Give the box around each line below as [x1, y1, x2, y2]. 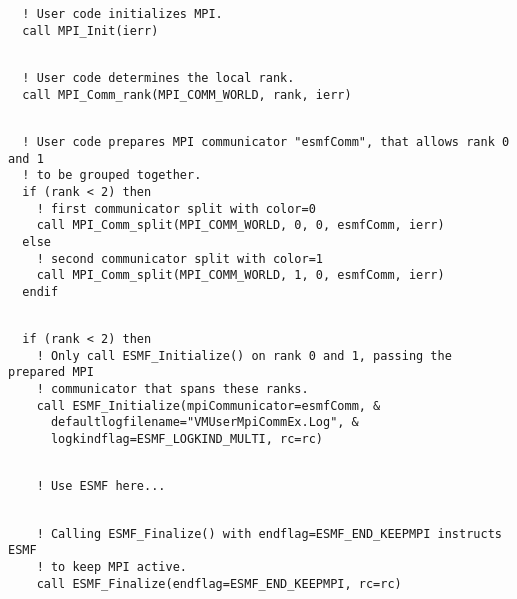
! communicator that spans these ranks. [36, 382, 309, 397]
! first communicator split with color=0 [36, 201, 316, 216]
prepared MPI [8, 365, 94, 380]
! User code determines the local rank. [22, 70, 295, 85]
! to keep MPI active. [36, 560, 187, 575]
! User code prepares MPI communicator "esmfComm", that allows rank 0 [22, 134, 510, 149]
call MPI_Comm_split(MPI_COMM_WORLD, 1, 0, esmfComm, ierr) [36, 268, 445, 283]
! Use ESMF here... [36, 479, 166, 494]
